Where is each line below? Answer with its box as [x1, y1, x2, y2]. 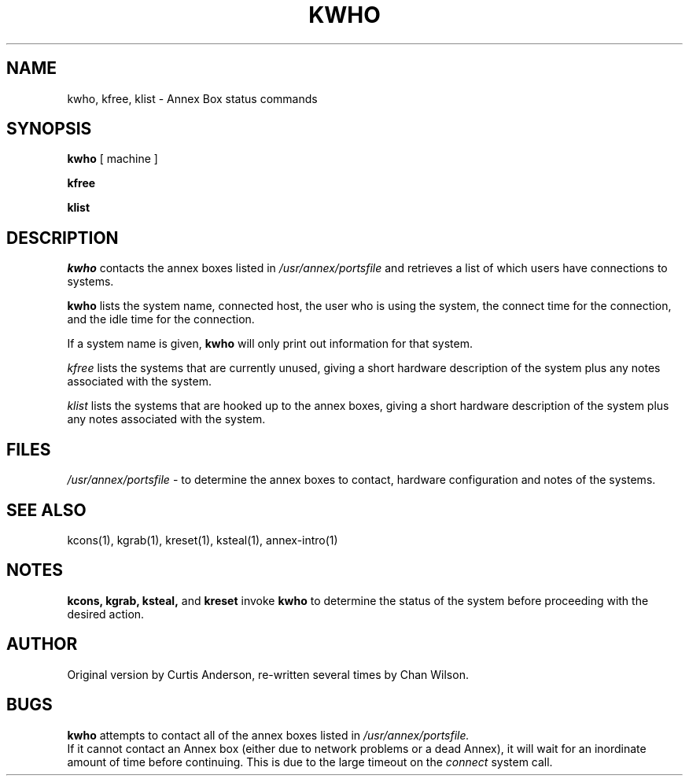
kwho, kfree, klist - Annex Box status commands [67, 91, 318, 105]
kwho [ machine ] [67, 152, 158, 166]
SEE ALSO [6, 500, 87, 520]
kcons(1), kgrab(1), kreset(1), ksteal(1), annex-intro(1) [67, 533, 338, 547]
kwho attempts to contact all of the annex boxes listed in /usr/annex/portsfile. [67, 728, 470, 742]
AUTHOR [6, 634, 78, 655]
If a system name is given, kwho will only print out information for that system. [67, 337, 473, 351]
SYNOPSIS [6, 119, 92, 139]
